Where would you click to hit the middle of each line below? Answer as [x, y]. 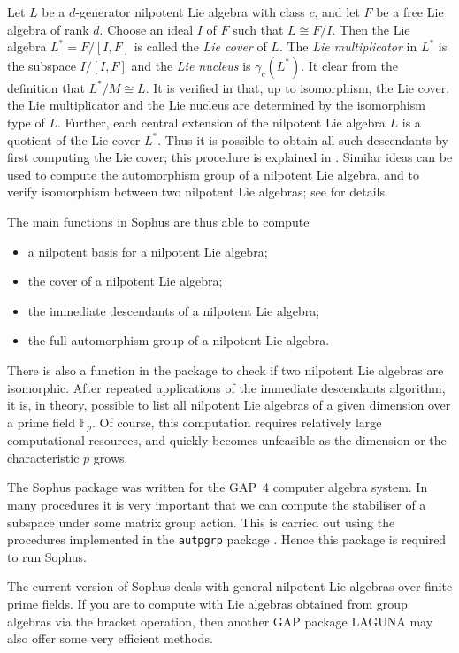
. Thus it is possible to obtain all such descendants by [303, 139]
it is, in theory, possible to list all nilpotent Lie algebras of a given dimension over [229, 405]
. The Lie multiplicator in [348, 46]
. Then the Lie [371, 29]
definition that [46, 87]
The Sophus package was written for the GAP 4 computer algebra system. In [218, 487]
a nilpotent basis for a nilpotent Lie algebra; [148, 251]
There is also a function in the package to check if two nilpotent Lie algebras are [226, 369]
